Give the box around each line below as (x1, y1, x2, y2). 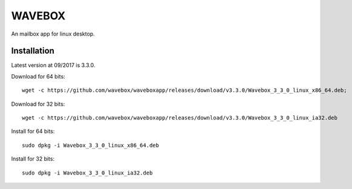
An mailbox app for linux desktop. (11, 30, 95, 37)
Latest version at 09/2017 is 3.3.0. (11, 62, 96, 69)
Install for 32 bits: (11, 155, 54, 162)
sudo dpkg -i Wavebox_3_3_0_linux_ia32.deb (22, 169, 153, 176)
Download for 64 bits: (11, 72, 66, 80)
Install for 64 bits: (11, 127, 55, 135)
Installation (11, 46, 54, 56)
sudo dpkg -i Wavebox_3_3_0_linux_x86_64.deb (22, 142, 160, 149)
